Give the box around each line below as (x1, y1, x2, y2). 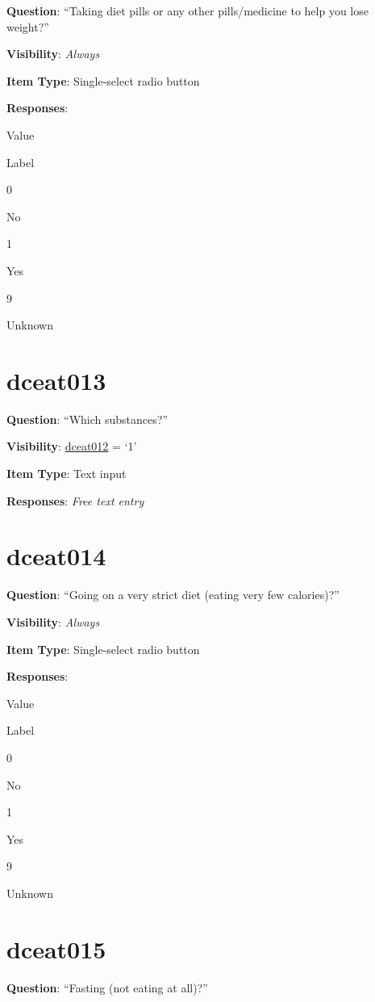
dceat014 (6, 539, 106, 572)
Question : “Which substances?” (6, 410, 168, 427)
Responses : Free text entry (6, 492, 144, 509)
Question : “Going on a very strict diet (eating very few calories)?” (6, 586, 340, 603)
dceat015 (6, 932, 106, 965)
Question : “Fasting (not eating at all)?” (6, 979, 208, 996)
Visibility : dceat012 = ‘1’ (6, 438, 137, 455)
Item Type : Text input (6, 465, 127, 482)
